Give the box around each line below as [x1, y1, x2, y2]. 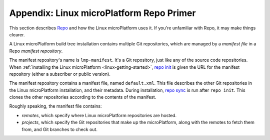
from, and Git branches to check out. [21, 126, 97, 132]
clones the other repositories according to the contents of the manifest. [9, 94, 156, 100]
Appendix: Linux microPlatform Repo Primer [9, 7, 196, 18]
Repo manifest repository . [9, 48, 63, 54]
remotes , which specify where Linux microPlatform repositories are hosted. [21, 112, 177, 118]
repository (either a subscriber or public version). [9, 71, 111, 77]
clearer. [9, 31, 25, 37]
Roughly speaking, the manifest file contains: [9, 103, 102, 109]
